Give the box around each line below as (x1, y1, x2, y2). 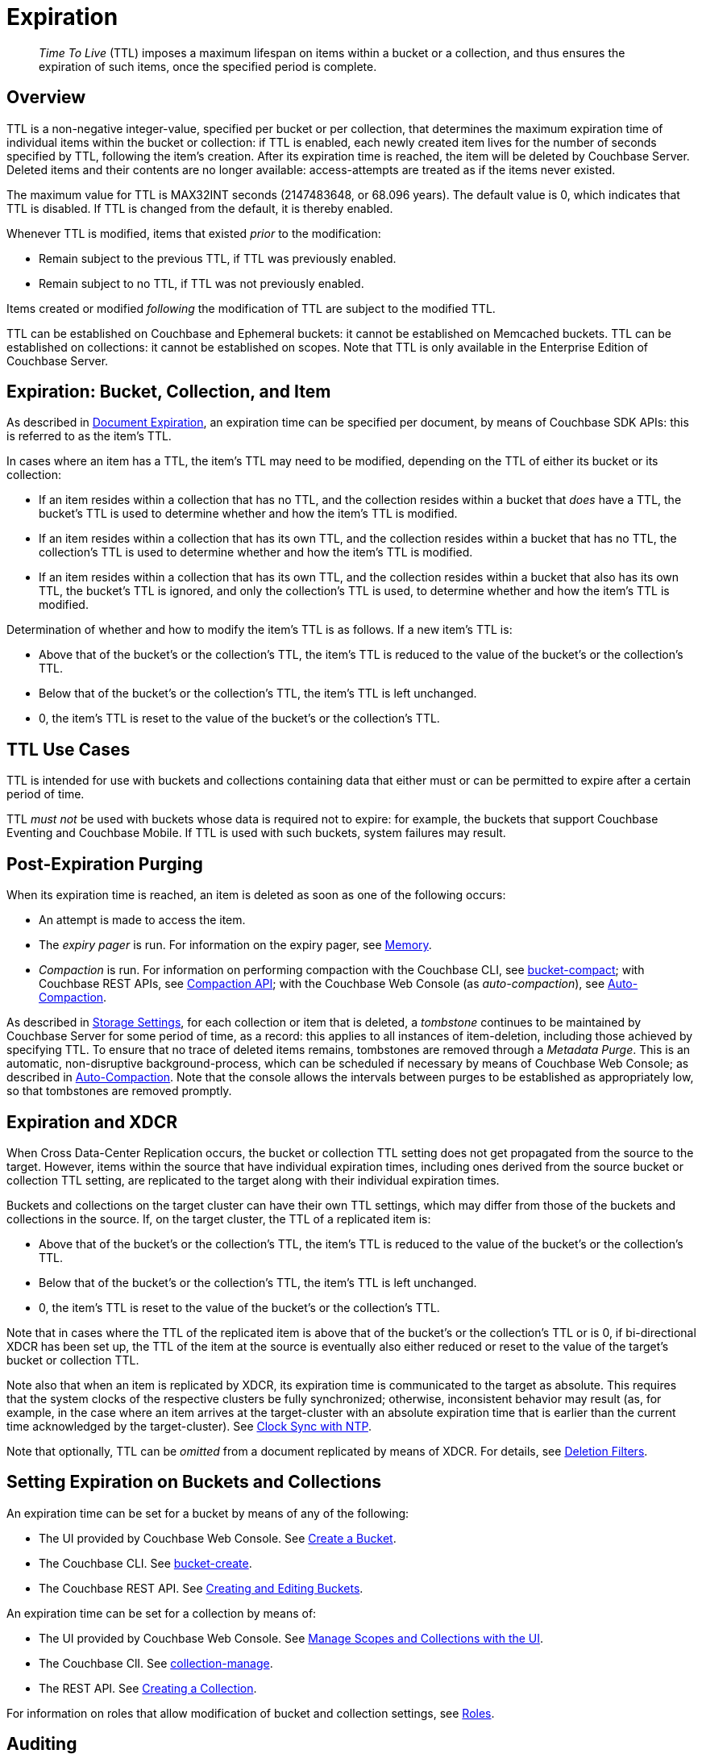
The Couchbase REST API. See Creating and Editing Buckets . (39, 1581, 363, 1595)
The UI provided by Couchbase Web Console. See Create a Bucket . (39, 1531, 397, 1545)
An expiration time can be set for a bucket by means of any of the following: (6, 1506, 409, 1520)
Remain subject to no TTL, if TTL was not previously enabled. (39, 276, 364, 290)
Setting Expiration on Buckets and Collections (6, 1472, 382, 1493)
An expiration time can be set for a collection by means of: (6, 1606, 317, 1620)
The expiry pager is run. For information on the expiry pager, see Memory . (39, 938, 432, 952)
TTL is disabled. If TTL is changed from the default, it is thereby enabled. (6, 201, 393, 215)
